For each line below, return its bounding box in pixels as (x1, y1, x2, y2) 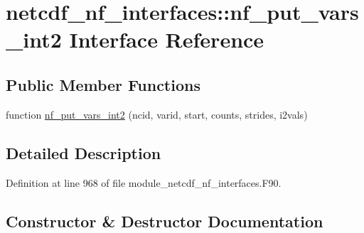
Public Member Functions (6, 73, 200, 95)
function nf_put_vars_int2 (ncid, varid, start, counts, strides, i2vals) (6, 107, 308, 121)
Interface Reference (69, 25, 264, 54)
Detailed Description (6, 141, 161, 163)
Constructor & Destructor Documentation (6, 210, 323, 232)
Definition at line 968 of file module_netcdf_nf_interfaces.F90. (6, 175, 282, 190)
